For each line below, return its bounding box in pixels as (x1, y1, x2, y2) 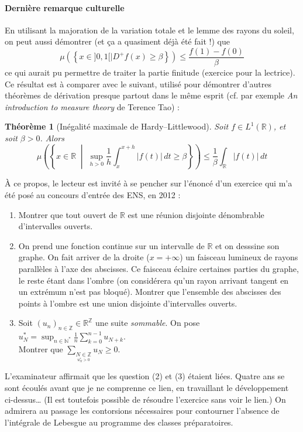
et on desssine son (215, 239, 280, 251)
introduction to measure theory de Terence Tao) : (5, 100, 180, 113)
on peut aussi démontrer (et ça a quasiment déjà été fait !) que (5, 35, 230, 47)
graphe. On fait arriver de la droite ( (18, 251, 150, 263)
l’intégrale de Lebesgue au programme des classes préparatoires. (5, 416, 233, 428)
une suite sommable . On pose (95, 317, 200, 329)
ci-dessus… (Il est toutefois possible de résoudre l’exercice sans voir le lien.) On (5, 393, 286, 405)
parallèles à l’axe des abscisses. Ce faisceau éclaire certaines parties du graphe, (18, 262, 299, 274)
